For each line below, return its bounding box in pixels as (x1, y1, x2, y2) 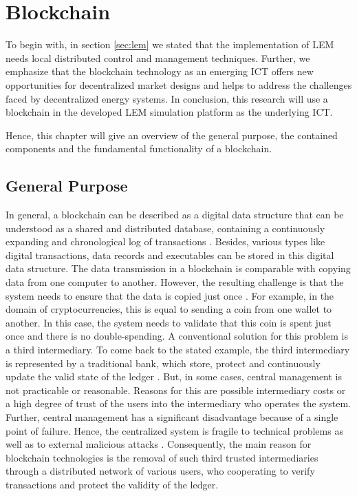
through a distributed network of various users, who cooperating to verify (6, 464, 315, 478)
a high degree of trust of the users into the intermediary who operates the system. (6, 396, 351, 411)
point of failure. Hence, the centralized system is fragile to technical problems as (6, 423, 343, 437)
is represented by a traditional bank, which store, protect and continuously (6, 355, 321, 370)
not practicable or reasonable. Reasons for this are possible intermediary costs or (6, 382, 346, 397)
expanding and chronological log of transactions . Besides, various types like (6, 234, 325, 249)
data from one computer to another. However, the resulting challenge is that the (6, 275, 344, 289)
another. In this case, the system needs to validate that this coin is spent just (6, 315, 332, 329)
